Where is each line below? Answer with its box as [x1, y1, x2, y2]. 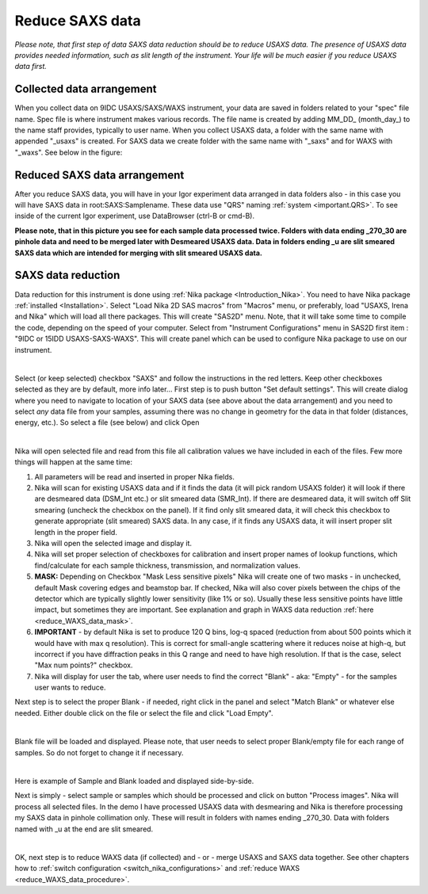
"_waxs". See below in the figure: [14, 147, 123, 157]
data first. [14, 62, 48, 71]
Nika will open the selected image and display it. [34, 538, 193, 548]
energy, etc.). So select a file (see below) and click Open [14, 418, 200, 427]
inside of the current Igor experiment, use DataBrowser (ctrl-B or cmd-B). [14, 211, 255, 221]
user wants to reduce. [34, 682, 106, 693]
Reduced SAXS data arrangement [14, 168, 185, 181]
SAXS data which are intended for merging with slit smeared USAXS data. [14, 248, 263, 258]
